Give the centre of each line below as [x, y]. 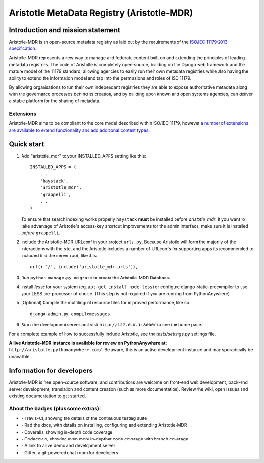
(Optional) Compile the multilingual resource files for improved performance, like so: [106, 302]
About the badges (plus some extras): [55, 409]
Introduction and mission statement [65, 30]
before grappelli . [41, 233]
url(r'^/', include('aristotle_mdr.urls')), [84, 267]
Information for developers [51, 370]
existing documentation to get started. [47, 396]
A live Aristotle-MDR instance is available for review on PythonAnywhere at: [88, 343]
